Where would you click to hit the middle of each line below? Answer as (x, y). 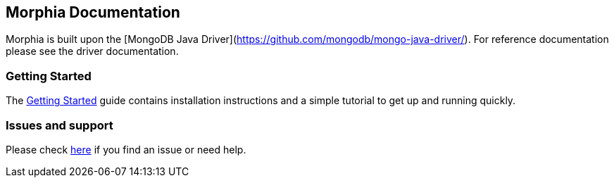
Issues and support (59, 125)
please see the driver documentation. (92, 51)
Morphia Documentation (93, 12)
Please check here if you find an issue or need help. (126, 149)
